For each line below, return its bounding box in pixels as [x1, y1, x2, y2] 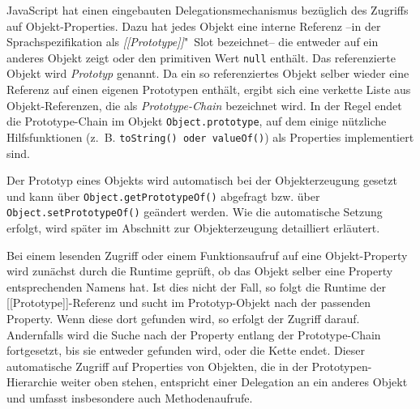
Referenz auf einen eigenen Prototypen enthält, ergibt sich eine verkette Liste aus [6, 81, 411, 98]
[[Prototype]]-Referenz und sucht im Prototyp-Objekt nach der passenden [6, 294, 371, 311]
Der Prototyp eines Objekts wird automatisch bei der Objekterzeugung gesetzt [6, 172, 397, 189]
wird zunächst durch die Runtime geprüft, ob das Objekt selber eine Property [6, 262, 393, 279]
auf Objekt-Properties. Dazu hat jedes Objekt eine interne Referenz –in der [6, 17, 381, 34]
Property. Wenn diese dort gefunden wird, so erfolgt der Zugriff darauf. [6, 310, 360, 326]
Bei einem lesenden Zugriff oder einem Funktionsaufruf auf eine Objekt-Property [6, 246, 408, 263]
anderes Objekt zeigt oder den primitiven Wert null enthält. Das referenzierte [6, 49, 396, 66]
